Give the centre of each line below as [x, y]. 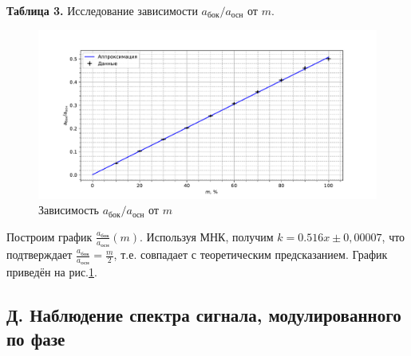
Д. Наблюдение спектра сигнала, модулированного [204, 315]
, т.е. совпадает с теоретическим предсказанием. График [251, 254]
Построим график [49, 236]
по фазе [36, 338]
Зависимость [69, 210]
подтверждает [40, 254]
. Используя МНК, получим [207, 236]
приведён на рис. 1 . [52, 272]
